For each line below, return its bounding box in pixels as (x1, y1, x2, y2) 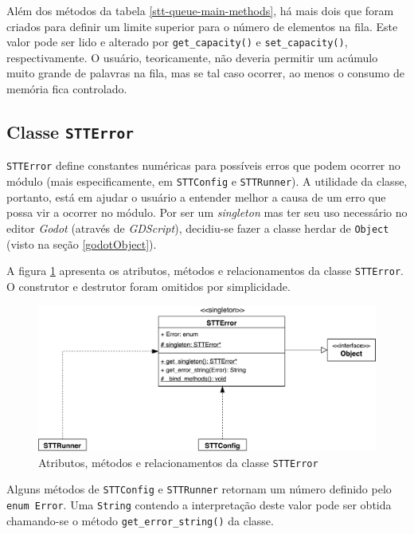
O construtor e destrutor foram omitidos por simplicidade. (6, 277, 291, 294)
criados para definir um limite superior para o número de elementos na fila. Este (6, 18, 398, 34)
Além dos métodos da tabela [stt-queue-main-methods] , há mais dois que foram (6, 2, 394, 18)
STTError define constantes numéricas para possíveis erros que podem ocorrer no (6, 157, 400, 174)
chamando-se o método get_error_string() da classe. (6, 512, 274, 528)
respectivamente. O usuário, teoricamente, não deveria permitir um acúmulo (6, 49, 378, 65)
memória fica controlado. (6, 80, 127, 97)
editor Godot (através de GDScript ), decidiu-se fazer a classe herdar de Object (6, 219, 389, 236)
